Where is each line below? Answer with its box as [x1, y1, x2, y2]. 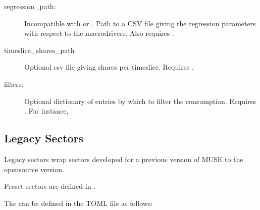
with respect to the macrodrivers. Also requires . [24, 28, 174, 38]
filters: [4, 78, 24, 89]
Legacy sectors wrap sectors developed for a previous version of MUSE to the [4, 153, 243, 164]
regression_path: [4, 1, 56, 11]
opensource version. [4, 164, 64, 174]
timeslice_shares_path [4, 44, 75, 55]
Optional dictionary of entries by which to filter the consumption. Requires [24, 95, 256, 106]
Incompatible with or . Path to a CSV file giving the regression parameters [24, 18, 256, 28]
